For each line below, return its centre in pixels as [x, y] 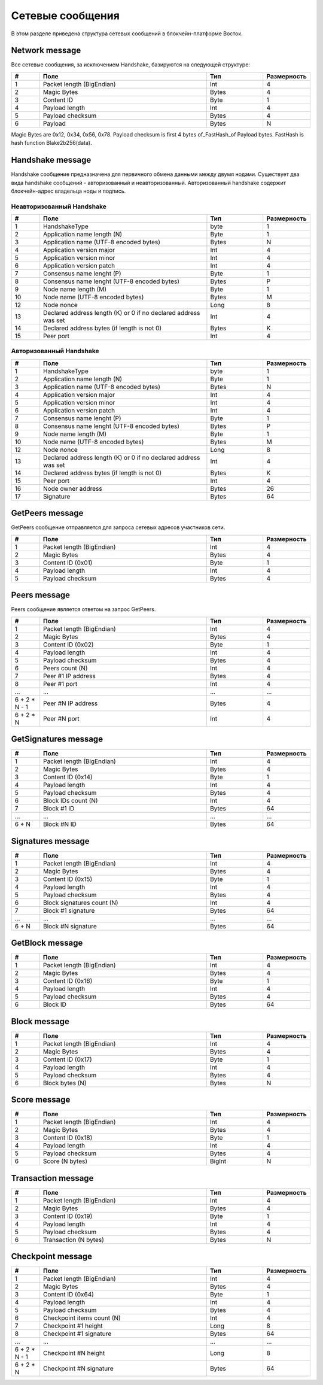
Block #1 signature [69, 910]
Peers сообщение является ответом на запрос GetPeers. [83, 609]
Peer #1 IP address [69, 676]
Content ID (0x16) [68, 981]
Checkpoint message [52, 1257]
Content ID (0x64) [68, 1295]
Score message [41, 1100]
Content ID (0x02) [68, 645]
